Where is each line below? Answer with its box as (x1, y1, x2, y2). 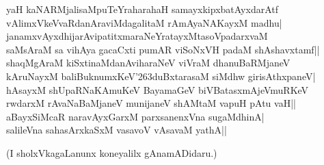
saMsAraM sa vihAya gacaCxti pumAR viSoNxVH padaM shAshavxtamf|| (6, 42, 320, 56)
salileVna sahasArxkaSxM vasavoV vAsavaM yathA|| (6, 123, 227, 137)
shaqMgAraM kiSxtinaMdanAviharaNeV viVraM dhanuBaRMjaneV (6, 55, 291, 70)
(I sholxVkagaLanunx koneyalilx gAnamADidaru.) (6, 145, 217, 160)
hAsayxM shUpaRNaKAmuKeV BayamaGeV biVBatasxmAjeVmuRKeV (6, 82, 309, 97)
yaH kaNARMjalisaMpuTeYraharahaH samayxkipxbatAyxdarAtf (6, 2, 278, 16)
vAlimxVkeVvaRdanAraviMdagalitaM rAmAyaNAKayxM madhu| (6, 15, 282, 29)
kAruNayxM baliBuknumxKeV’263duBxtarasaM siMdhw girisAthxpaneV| (6, 68, 316, 83)
